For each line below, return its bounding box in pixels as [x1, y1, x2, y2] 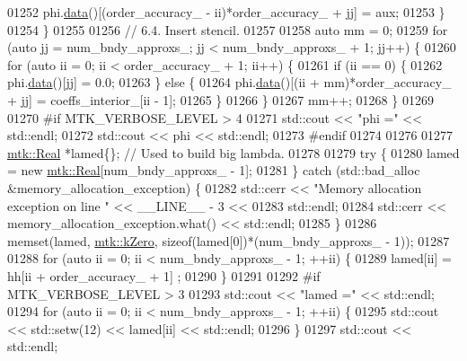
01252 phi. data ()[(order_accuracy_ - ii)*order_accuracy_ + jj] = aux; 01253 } [7, 3, 445, 21]
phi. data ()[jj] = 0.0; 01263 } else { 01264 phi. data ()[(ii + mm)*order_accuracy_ [7, 73, 452, 92]
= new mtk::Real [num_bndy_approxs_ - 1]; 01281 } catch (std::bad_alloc [7, 161, 420, 180]
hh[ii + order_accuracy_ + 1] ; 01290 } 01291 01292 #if [7, 266, 321, 285]
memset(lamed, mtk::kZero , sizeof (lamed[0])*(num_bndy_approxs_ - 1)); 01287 [7, 231, 450, 250]
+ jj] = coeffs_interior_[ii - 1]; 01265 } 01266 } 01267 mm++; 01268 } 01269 [7, 90, 434, 109]
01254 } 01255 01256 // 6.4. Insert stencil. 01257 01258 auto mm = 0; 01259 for [7, 20, 448, 39]
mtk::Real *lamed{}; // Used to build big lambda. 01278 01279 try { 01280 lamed [7, 143, 460, 162]
